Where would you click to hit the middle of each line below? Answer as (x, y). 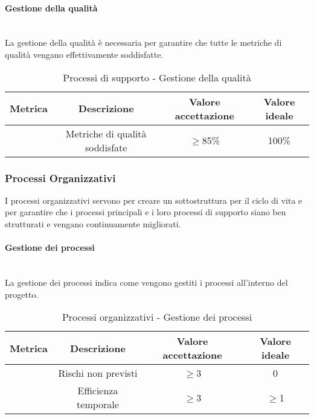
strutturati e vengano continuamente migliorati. (93, 223)
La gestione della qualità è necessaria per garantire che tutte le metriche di (143, 43)
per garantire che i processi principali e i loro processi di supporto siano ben (146, 212)
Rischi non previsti (98, 373)
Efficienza (98, 391)
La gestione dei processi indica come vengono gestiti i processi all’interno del (146, 282)
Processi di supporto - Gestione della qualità (157, 77)
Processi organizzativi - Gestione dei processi (157, 317)
